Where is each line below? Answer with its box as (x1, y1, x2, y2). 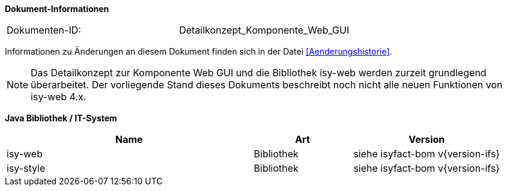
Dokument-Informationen (5, 4, 109, 14)
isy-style (7, 162, 46, 174)
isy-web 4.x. (31, 91, 87, 103)
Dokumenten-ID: (7, 24, 81, 36)
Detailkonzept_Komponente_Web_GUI (179, 24, 350, 36)
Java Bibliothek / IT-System (5, 113, 117, 123)
